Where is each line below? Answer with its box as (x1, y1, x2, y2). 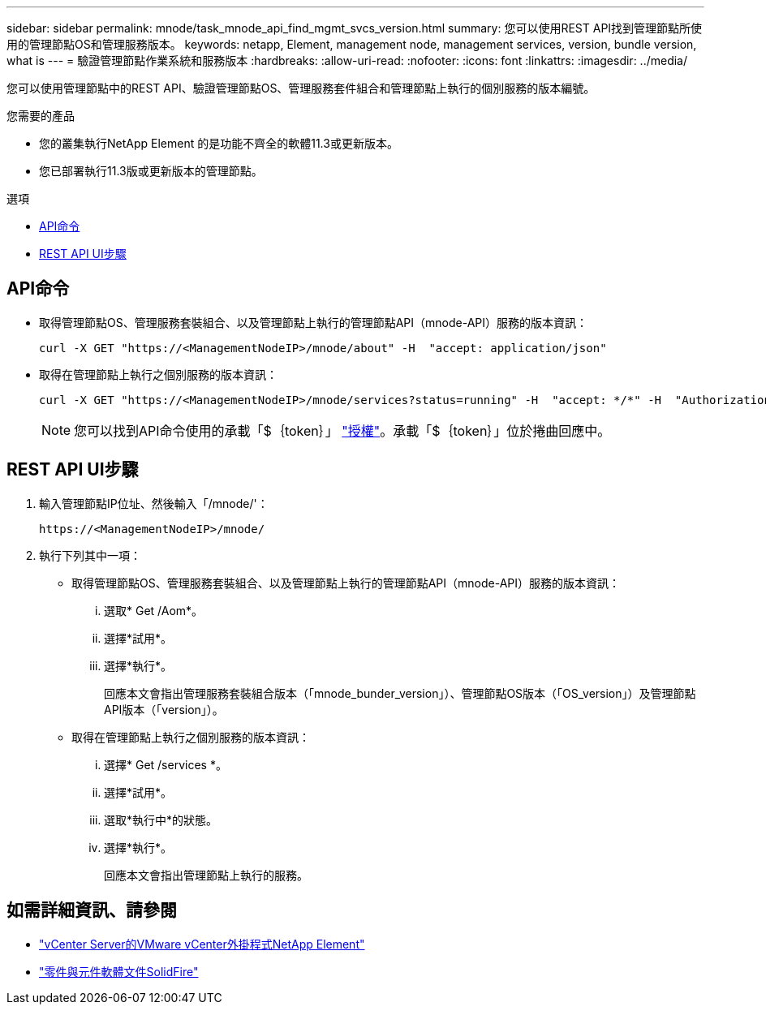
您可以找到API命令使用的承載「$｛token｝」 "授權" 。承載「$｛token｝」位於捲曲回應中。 (74, 422, 611, 439)
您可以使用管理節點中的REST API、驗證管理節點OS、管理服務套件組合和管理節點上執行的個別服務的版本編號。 (6, 81, 596, 95)
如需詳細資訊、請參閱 (6, 900, 177, 921)
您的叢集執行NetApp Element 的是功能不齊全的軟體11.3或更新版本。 (39, 136, 398, 150)
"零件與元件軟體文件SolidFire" (39, 964, 199, 979)
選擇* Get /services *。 (104, 757, 227, 772)
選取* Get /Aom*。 (104, 603, 204, 617)
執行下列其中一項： (39, 548, 141, 562)
